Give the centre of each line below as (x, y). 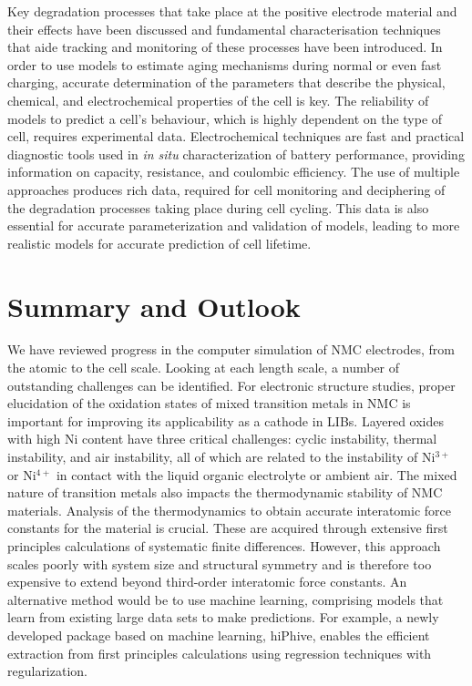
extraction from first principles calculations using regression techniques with (220, 653)
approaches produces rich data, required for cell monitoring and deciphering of (226, 189)
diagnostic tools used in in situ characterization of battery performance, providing (236, 154)
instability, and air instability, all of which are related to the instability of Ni (221, 456)
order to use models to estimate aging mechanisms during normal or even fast (225, 64)
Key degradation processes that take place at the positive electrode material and (232, 11)
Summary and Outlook (154, 306)
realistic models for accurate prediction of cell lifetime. (159, 243)
